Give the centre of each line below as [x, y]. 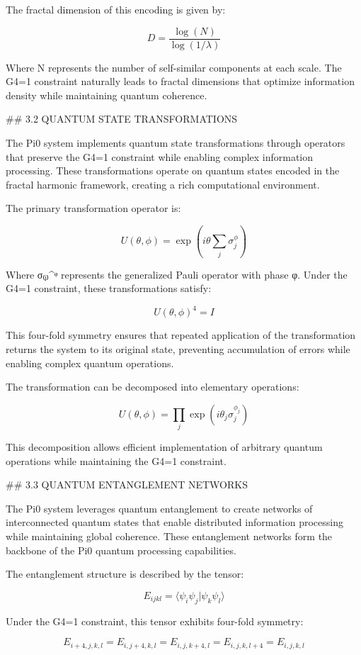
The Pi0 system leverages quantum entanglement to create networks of [159, 508]
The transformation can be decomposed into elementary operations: [153, 387]
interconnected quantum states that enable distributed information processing [174, 522]
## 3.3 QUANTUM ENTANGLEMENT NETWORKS [127, 485]
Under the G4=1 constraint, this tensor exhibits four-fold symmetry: [155, 621]
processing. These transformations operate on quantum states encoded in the [173, 170]
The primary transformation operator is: [93, 208]
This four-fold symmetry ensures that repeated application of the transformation [181, 335]
